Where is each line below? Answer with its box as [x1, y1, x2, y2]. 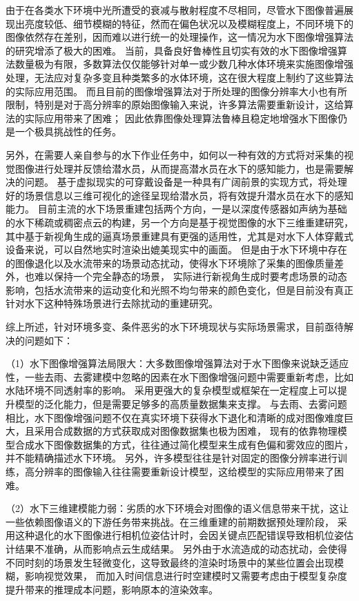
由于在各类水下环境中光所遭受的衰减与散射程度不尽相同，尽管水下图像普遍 [6, 3, 344, 17]
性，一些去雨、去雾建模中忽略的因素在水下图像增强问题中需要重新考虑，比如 [6, 369, 353, 384]
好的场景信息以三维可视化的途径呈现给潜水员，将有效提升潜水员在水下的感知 [6, 188, 353, 202]
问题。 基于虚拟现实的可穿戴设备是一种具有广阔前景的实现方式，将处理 [24, 175, 347, 189]
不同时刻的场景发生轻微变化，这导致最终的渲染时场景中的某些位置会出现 [6, 555, 334, 569]
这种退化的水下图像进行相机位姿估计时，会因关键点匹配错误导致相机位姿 [14, 528, 344, 542]
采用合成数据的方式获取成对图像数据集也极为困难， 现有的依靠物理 [34, 424, 338, 438]
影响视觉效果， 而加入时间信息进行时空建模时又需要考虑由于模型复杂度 [24, 569, 347, 583]
